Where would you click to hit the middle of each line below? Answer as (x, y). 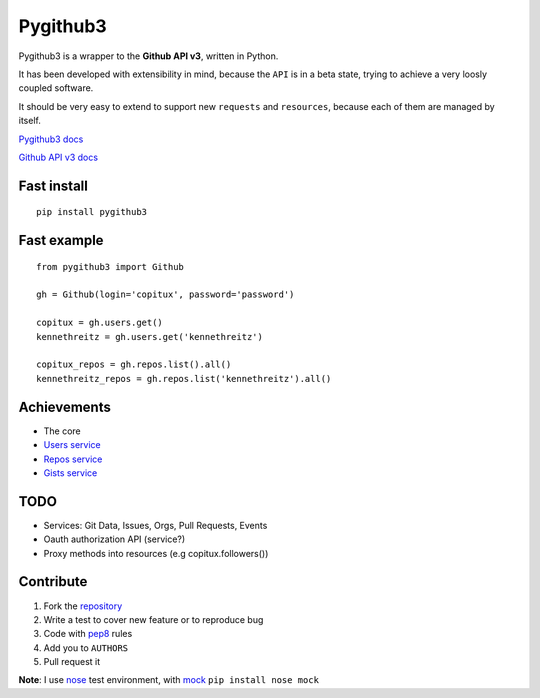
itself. (30, 121)
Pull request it (72, 662)
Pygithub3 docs (51, 139)
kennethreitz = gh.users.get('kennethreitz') (150, 336)
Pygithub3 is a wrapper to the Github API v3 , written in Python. (148, 56)
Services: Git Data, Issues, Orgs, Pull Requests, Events (155, 525)
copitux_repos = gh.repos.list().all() (134, 364)
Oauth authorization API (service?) (114, 539)
